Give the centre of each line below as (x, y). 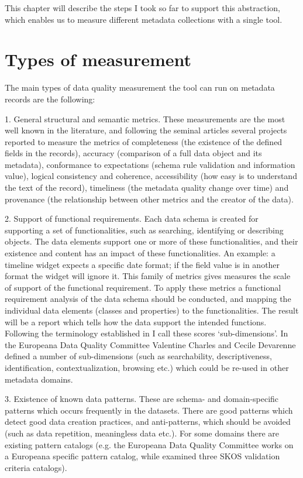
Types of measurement (98, 59)
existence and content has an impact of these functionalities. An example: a (140, 253)
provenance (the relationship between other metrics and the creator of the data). (149, 199)
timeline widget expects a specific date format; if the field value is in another (142, 264)
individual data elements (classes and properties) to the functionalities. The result (152, 310)
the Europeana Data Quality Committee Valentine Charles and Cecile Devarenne (150, 344)
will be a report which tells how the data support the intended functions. (136, 321)
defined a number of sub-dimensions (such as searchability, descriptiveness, (138, 356)
